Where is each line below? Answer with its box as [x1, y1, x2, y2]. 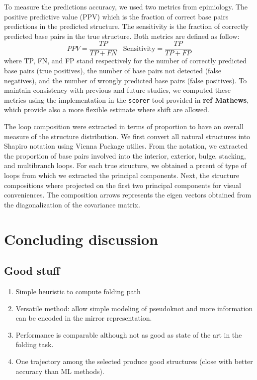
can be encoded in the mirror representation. [15, 313, 152, 323]
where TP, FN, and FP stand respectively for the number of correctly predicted [4, 55, 247, 66]
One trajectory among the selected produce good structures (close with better [15, 356, 253, 366]
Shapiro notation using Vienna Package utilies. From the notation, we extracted [4, 141, 248, 151]
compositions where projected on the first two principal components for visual [4, 180, 241, 190]
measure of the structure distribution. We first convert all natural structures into [4, 131, 251, 141]
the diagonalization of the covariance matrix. [4, 199, 140, 209]
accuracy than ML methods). [15, 366, 104, 376]
